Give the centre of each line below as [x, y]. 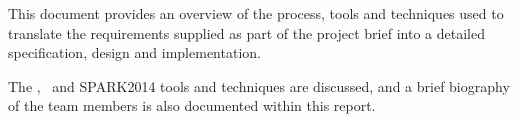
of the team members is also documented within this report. [192, 105]
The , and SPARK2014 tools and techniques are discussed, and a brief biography [259, 85]
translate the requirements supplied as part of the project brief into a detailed [246, 32]
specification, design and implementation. [134, 52]
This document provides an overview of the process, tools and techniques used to [256, 13]
